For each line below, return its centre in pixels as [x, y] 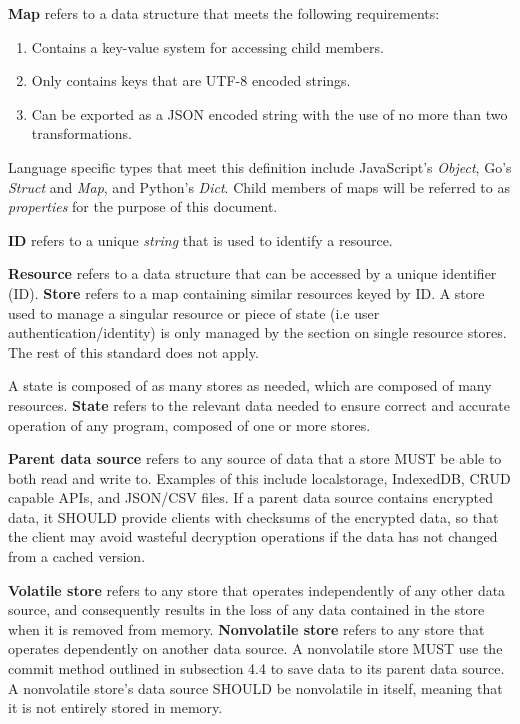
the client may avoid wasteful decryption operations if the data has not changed [253, 536]
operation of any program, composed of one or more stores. [189, 424]
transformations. [81, 133]
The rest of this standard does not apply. [133, 351]
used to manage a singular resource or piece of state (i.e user [194, 312]
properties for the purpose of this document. [143, 206]
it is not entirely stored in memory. [115, 707]
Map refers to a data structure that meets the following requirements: [224, 13]
